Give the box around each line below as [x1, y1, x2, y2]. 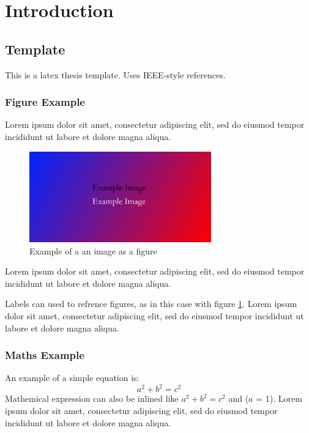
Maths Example [5, 347, 84, 363]
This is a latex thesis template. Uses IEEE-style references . [5, 68, 226, 81]
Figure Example [5, 94, 85, 109]
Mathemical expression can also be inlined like [5, 392, 179, 405]
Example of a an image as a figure [29, 244, 157, 257]
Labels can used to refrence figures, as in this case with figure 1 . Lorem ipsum [5, 297, 297, 310]
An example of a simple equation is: [5, 371, 140, 384]
